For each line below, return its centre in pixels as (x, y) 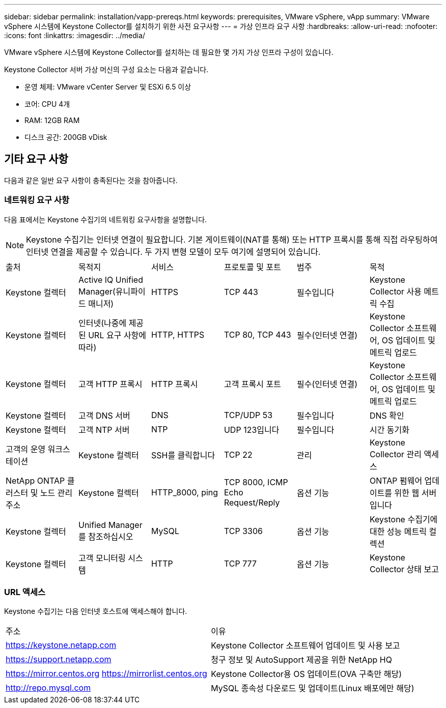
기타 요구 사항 (36, 159)
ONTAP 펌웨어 (396, 480)
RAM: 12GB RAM (52, 120)
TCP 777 (240, 563)
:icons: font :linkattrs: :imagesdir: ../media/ (75, 35)
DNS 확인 (387, 415)
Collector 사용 (396, 291)
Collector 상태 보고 (404, 569)
